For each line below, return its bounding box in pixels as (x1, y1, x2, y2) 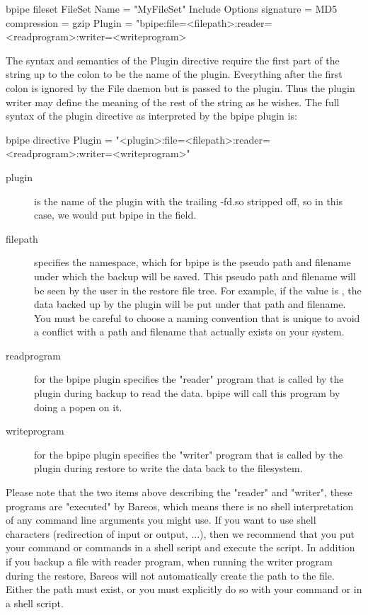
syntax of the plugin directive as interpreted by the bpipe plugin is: (6, 108, 297, 123)
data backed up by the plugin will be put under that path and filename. (34, 297, 346, 311)
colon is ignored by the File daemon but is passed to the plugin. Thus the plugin (6, 80, 355, 95)
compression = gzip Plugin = (6, 15, 133, 30)
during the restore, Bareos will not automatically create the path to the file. (6, 568, 335, 582)
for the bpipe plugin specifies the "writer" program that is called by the (34, 447, 343, 461)
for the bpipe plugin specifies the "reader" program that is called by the (34, 372, 344, 386)
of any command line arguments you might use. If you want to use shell (6, 512, 316, 527)
